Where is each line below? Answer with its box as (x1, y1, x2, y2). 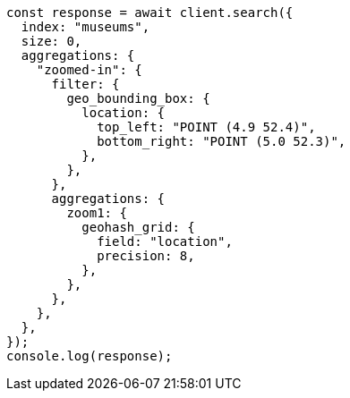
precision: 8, (97, 249, 195, 263)
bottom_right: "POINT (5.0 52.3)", (97, 134, 346, 148)
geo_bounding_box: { (66, 91, 210, 106)
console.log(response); (6, 349, 173, 363)
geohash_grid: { (81, 220, 195, 234)
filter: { (51, 77, 120, 91)
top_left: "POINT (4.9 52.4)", (97, 120, 316, 134)
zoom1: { (66, 206, 127, 220)
